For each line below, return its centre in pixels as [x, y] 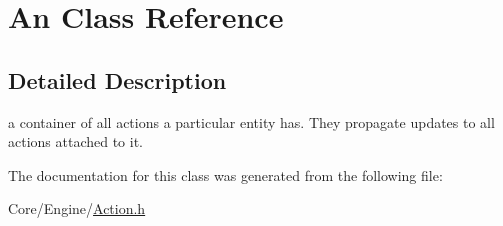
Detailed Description [117, 79]
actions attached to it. [76, 141]
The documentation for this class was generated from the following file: [225, 174]
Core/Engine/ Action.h [77, 208]
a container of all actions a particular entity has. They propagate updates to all [251, 121]
